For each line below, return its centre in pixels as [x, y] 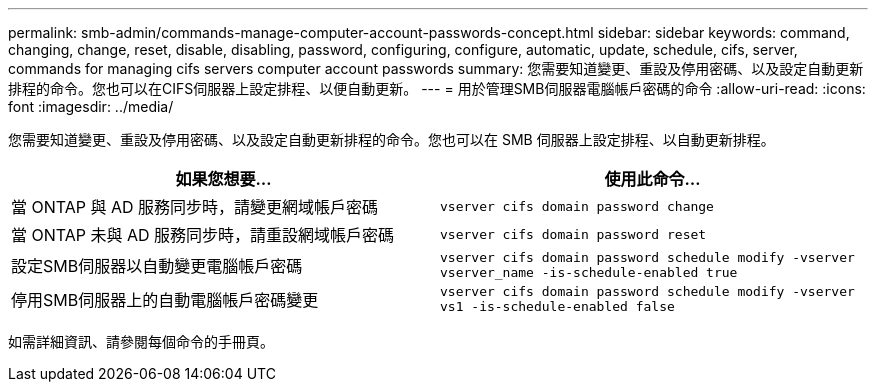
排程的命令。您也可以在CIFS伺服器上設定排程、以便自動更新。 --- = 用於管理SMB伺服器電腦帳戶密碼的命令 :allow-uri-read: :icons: [437, 88]
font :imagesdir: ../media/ [91, 106]
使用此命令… [652, 179]
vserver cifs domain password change [577, 206]
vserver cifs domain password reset [573, 234]
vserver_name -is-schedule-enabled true [589, 272]
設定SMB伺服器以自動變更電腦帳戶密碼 [157, 266]
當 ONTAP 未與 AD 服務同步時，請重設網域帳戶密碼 [203, 235]
